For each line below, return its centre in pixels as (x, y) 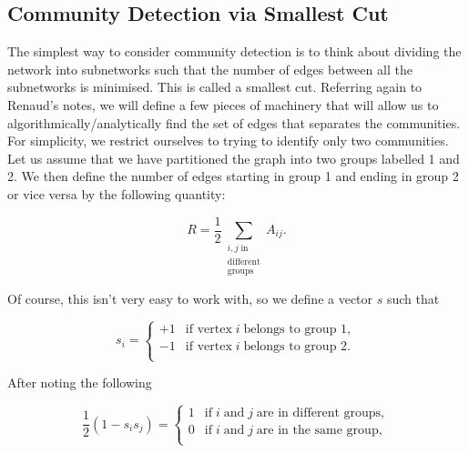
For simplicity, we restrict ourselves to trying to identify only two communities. (228, 141)
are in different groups (319, 413)
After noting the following (80, 383)
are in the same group (317, 431)
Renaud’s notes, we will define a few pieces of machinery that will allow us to (223, 104)
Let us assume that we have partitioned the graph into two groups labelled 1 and (234, 158)
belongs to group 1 (296, 329)
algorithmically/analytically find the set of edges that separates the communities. (234, 122)
